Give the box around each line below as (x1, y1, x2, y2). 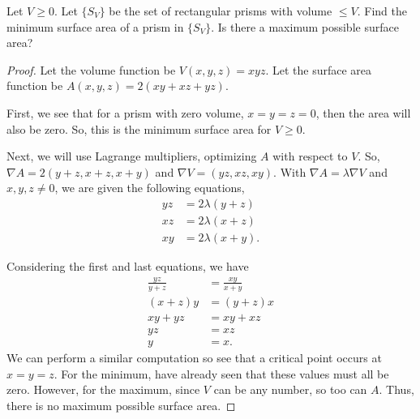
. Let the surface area (265, 61, 372, 78)
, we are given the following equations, (54, 179, 245, 196)
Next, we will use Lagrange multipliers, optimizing (6, 148, 257, 165)
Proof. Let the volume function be (6, 61, 176, 78)
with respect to (272, 148, 348, 165)
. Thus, (379, 381, 414, 398)
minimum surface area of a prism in (6, 18, 184, 35)
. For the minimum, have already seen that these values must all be (54, 365, 389, 382)
